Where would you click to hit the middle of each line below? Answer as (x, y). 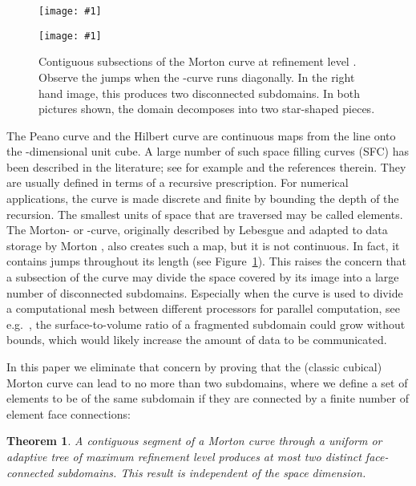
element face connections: (69, 413)
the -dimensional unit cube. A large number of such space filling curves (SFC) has (208, 151)
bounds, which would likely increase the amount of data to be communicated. (197, 340)
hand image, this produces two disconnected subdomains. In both (200, 93)
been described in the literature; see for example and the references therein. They (206, 166)
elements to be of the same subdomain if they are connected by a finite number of (208, 398)
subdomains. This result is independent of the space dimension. (212, 472)
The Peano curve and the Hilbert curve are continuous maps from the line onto (201, 135)
